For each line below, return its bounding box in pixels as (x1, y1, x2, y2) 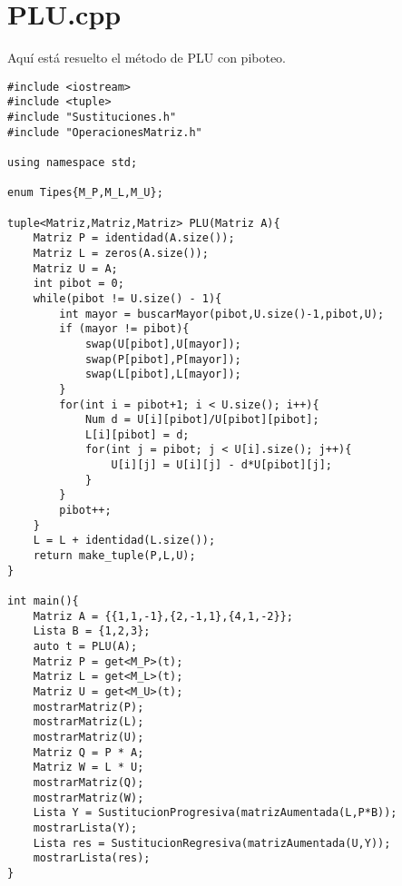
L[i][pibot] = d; (84, 428, 190, 441)
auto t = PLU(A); (33, 640, 138, 653)
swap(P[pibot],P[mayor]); (84, 352, 241, 366)
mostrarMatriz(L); (33, 715, 144, 729)
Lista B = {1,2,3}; (33, 625, 151, 638)
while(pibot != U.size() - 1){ (33, 291, 222, 305)
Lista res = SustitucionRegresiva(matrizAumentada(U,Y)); (33, 836, 391, 850)
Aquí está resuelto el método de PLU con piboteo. (7, 48, 287, 67)
